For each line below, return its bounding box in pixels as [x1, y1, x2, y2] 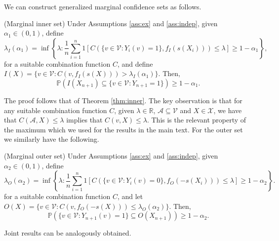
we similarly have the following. [4, 134, 99, 144]
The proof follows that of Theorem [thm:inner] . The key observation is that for [4, 95, 242, 105]
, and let [117, 191, 143, 201]
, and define [117, 58, 153, 69]
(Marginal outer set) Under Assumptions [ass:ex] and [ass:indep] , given [4, 150, 218, 161]
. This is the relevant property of [147, 115, 246, 125]
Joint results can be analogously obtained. [4, 228, 131, 238]
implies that [66, 115, 103, 125]
